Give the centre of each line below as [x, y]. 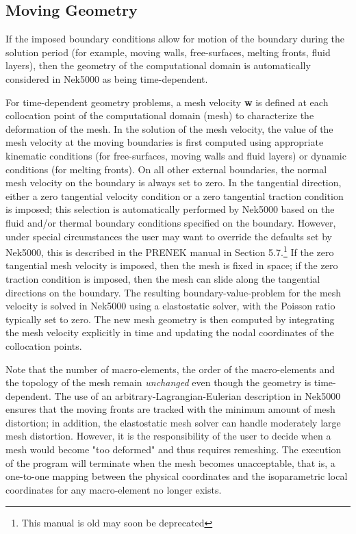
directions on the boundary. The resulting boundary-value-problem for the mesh [174, 292]
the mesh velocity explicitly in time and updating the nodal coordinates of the [170, 332]
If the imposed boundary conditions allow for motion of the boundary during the [175, 39]
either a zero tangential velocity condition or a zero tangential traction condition [175, 195]
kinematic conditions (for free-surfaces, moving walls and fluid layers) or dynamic [176, 155]
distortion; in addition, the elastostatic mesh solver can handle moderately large [173, 422]
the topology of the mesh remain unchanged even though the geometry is [158, 382]
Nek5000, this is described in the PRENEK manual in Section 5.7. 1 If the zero [170, 251]
